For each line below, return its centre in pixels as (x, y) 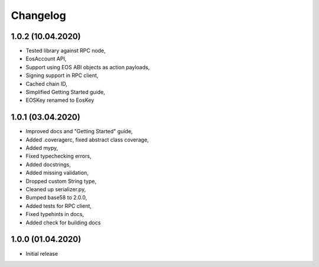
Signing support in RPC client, (62, 75)
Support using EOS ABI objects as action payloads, (88, 67)
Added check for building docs (63, 223)
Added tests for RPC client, (58, 206)
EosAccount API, (46, 59)
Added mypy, (42, 148)
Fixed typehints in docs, (55, 214)
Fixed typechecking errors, (58, 156)
